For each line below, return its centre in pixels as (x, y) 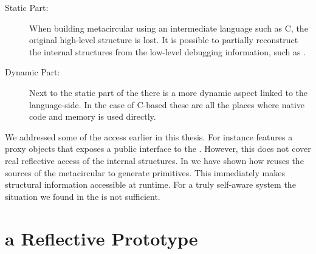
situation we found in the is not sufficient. (83, 196)
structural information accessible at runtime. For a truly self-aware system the (150, 184)
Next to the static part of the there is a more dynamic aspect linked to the (169, 92)
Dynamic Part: (33, 72)
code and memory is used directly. (93, 116)
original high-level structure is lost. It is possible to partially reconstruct (164, 40)
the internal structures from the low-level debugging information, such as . (168, 51)
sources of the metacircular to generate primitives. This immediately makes (145, 172)
